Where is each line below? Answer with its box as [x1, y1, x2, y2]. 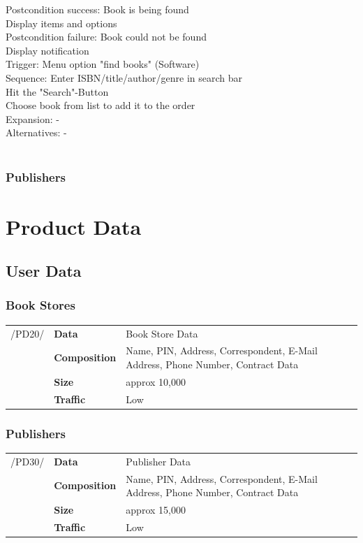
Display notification [6, 43, 89, 57]
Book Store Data [126, 326, 198, 340]
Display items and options [6, 15, 117, 30]
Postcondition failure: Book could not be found [6, 29, 207, 44]
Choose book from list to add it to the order [6, 98, 195, 113]
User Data [6, 260, 82, 282]
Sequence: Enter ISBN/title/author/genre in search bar [6, 70, 243, 85]
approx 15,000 [126, 502, 186, 516]
